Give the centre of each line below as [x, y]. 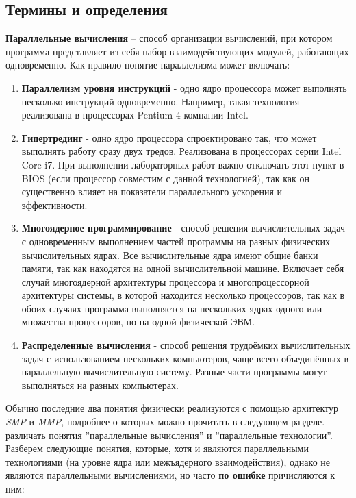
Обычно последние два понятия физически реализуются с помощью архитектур [172, 408]
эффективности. [54, 204]
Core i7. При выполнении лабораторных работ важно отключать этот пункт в [183, 164]
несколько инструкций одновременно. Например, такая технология [161, 101]
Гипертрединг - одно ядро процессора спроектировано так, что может [169, 137]
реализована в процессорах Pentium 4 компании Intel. [135, 115]
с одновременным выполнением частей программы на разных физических [176, 241]
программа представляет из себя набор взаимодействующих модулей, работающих [177, 51]
